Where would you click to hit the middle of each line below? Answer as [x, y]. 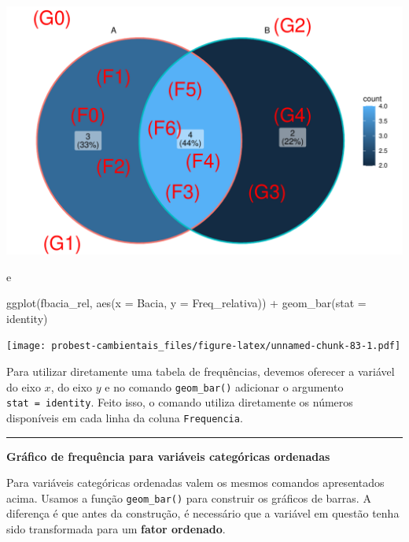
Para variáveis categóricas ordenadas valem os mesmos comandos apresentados [195, 483]
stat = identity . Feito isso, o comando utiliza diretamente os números [180, 402]
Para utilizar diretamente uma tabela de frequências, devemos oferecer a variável [201, 371]
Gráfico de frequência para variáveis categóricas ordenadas [168, 456]
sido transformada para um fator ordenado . [116, 529]
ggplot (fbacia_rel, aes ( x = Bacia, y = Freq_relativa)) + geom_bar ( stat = [186, 303]
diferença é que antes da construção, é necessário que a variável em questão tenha [203, 513]
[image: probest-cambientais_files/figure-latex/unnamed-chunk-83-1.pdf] [204, 346]
